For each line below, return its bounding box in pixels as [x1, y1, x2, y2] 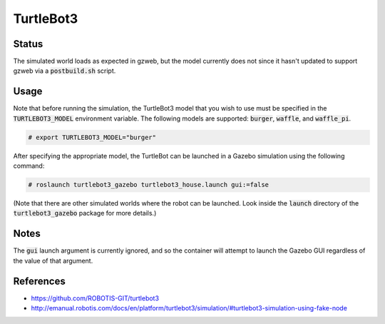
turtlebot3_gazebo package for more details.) [13, 209, 157, 218]
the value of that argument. [13, 256, 93, 265]
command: [13, 161, 45, 171]
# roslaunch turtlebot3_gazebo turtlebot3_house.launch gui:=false [28, 181, 269, 189]
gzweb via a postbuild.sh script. [13, 66, 116, 75]
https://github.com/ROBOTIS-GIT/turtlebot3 [31, 293, 160, 303]
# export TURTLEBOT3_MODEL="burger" [28, 133, 157, 141]
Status [13, 38, 43, 50]
